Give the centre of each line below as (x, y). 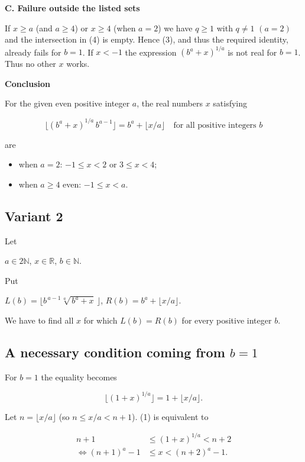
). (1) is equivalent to (170, 416)
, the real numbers (170, 103)
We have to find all (39, 320)
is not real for (252, 52)
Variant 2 (34, 216)
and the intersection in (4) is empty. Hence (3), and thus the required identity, (147, 39)
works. (78, 64)
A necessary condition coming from (115, 352)
